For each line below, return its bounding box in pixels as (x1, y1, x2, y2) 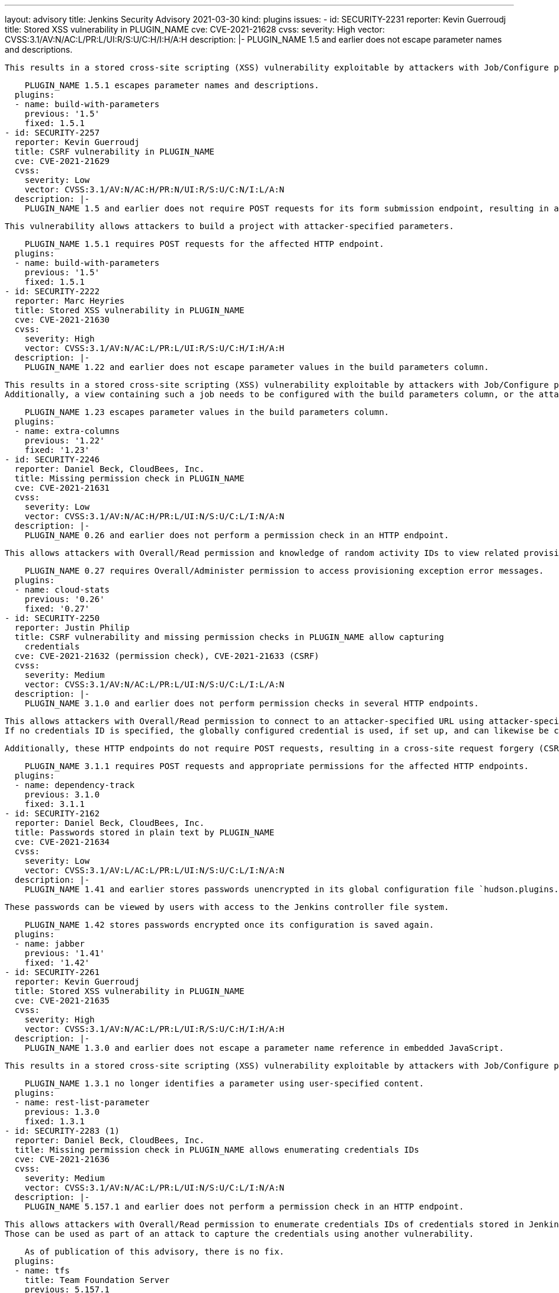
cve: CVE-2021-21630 (14, 315, 110, 324)
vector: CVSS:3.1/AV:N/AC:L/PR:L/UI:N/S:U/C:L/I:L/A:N (24, 680, 285, 689)
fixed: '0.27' (24, 604, 90, 613)
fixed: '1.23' (24, 445, 90, 455)
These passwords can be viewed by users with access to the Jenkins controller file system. (5, 902, 449, 912)
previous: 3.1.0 (24, 790, 100, 799)
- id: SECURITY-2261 (5, 967, 100, 977)
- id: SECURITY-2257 (5, 128, 100, 137)
